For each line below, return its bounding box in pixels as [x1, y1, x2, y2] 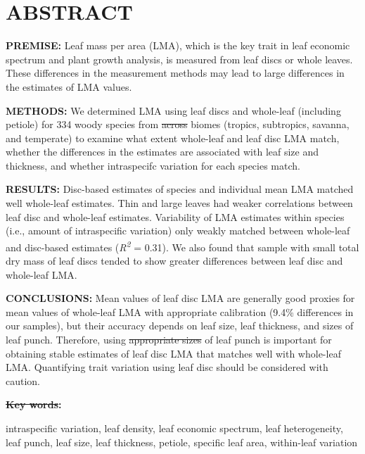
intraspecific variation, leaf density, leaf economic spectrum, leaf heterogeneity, [6, 421, 343, 436]
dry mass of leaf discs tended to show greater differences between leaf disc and [6, 253, 343, 268]
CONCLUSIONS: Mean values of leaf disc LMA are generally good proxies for [6, 291, 355, 305]
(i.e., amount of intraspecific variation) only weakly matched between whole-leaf [6, 223, 350, 238]
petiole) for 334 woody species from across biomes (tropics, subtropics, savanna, [6, 117, 350, 132]
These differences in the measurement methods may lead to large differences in [6, 65, 345, 80]
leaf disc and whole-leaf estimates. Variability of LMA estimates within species [6, 209, 345, 224]
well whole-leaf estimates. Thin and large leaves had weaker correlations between [6, 196, 353, 210]
